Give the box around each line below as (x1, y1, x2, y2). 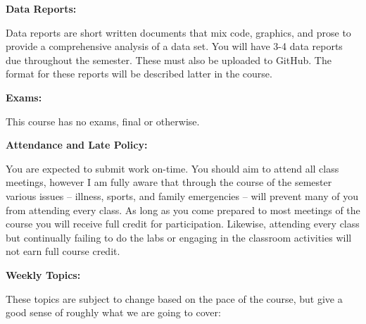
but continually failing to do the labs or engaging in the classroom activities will (6, 230, 352, 244)
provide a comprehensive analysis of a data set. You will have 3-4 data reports (6, 39, 343, 54)
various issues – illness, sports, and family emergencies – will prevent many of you (6, 188, 358, 203)
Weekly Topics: (6, 267, 81, 282)
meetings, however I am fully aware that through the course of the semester (6, 175, 332, 189)
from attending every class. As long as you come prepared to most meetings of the (6, 202, 360, 217)
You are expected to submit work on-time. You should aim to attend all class (6, 161, 339, 175)
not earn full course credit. (6, 244, 120, 258)
